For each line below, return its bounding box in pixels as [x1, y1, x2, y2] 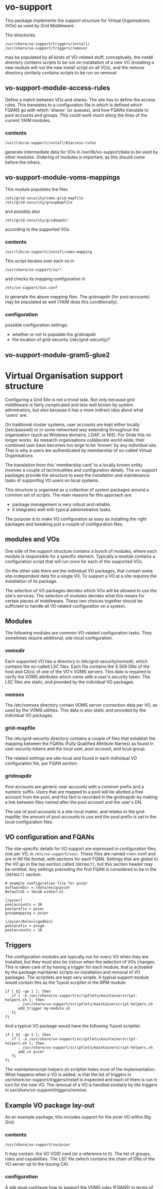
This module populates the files [5, 186, 68, 192]
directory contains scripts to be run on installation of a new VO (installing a [5, 59, 154, 65]
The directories [5, 32, 35, 38]
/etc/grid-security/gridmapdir [5, 218, 68, 222]
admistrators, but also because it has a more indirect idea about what [5, 407, 144, 413]
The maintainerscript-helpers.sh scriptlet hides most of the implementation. [5, 1067, 156, 1072]
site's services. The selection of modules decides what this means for [5, 593, 145, 598]
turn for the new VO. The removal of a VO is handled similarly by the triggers [5, 1082, 158, 1088]
